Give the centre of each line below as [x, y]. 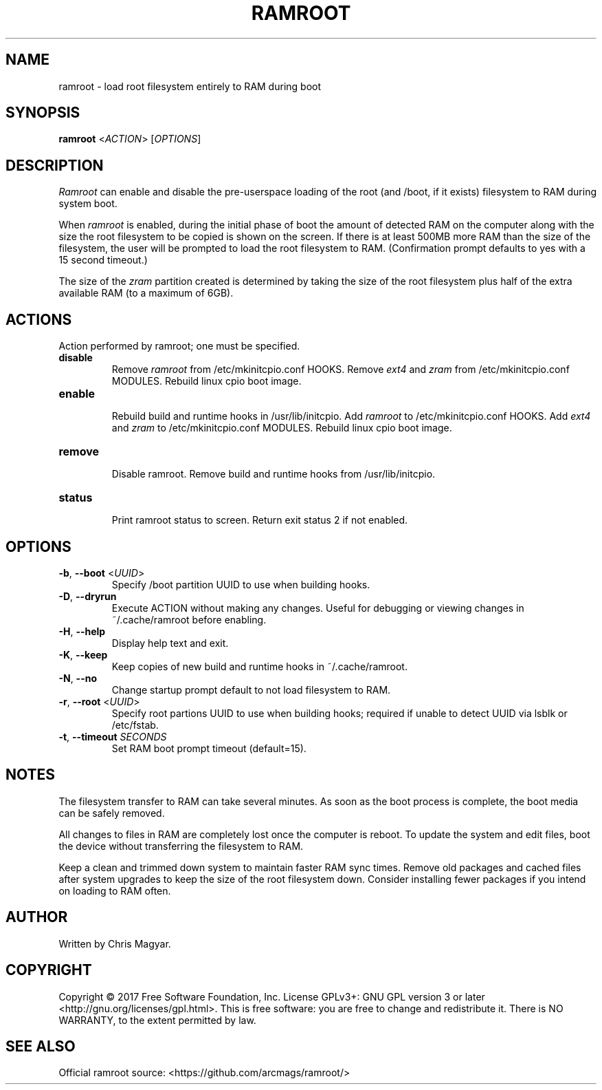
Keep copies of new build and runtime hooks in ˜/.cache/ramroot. [259, 666]
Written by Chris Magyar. [115, 943]
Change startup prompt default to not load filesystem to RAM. [251, 690]
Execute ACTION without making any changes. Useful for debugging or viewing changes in [318, 608]
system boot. [88, 204]
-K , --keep [83, 654]
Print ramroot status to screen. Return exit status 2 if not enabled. [260, 520]
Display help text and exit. [170, 643]
